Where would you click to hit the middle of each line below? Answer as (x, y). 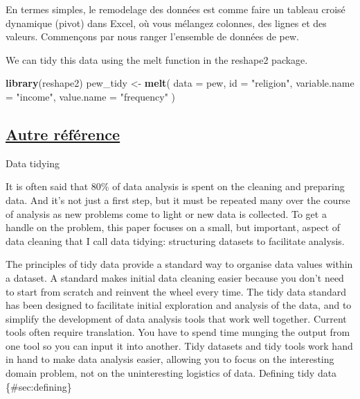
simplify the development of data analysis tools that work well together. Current (176, 318)
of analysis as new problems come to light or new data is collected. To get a (166, 213)
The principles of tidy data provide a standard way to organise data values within (179, 264)
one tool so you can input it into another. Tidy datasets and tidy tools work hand (179, 345)
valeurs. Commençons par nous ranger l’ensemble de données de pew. (153, 36)
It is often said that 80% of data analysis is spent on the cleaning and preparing (175, 186)
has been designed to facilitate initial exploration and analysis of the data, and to (179, 305)
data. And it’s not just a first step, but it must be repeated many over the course (178, 199)
